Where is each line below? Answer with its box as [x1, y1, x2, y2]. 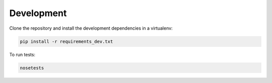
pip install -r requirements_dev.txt [20, 38, 113, 44]
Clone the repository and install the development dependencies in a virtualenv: [9, 25, 173, 31]
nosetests [20, 65, 44, 70]
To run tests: [9, 51, 35, 57]
